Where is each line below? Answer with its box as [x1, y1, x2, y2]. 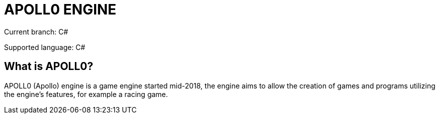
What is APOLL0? [4, 60, 94, 73]
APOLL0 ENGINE [4, 1, 117, 18]
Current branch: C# [4, 27, 68, 36]
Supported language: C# [4, 42, 85, 51]
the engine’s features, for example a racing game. [4, 89, 168, 98]
